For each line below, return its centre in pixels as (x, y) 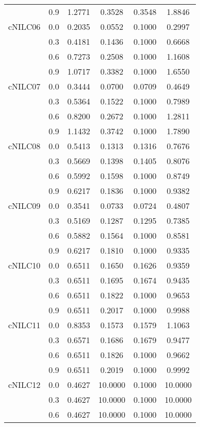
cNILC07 (24, 86)
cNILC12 (24, 385)
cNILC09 (24, 206)
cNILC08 (24, 146)
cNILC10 (24, 265)
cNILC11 (24, 325)
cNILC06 (24, 26)
